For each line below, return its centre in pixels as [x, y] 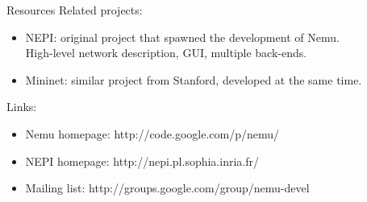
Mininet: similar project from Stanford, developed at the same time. [194, 79]
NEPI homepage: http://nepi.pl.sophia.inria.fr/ [142, 161]
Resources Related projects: [75, 10]
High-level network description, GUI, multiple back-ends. [166, 53]
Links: [22, 107]
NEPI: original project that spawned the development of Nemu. [182, 37]
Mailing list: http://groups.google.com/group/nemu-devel [167, 188]
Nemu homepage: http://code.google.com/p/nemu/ [152, 133]
